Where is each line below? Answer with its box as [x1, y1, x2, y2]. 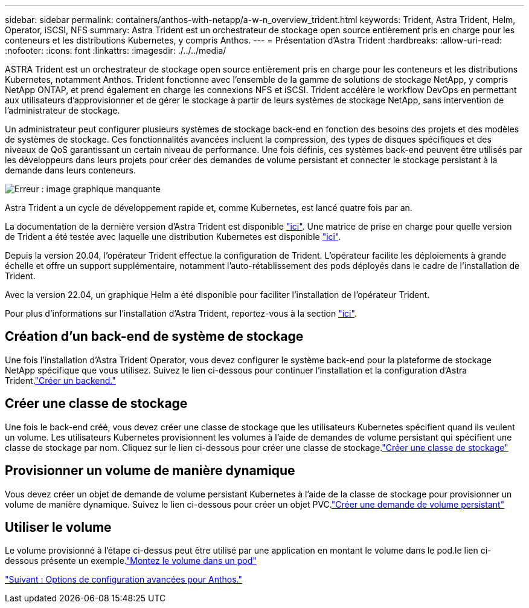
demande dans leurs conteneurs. [5, 165, 136, 175]
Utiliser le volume [5, 519, 112, 535]
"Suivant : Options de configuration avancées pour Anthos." [5, 574, 242, 585]
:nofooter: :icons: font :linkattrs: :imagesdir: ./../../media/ [5, 45, 226, 56]
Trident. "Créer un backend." [5, 375, 116, 386]
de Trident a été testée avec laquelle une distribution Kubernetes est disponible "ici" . [5, 231, 341, 242]
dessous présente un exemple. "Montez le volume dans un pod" [5, 555, 257, 566]
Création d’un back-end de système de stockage [5, 329, 304, 344]
